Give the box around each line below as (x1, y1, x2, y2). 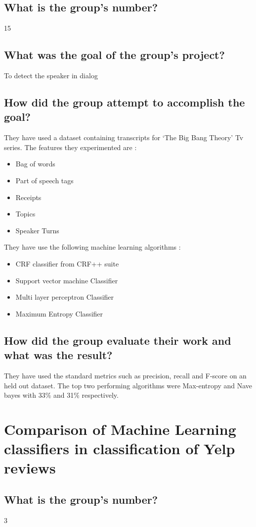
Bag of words (15, 158, 55, 169)
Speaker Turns (15, 225, 59, 235)
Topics (15, 209, 36, 219)
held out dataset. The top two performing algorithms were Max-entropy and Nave (4, 380, 253, 390)
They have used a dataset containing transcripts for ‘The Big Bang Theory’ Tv (4, 132, 244, 143)
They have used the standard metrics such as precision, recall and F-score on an (4, 370, 247, 380)
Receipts (15, 192, 42, 202)
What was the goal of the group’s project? (4, 47, 225, 62)
